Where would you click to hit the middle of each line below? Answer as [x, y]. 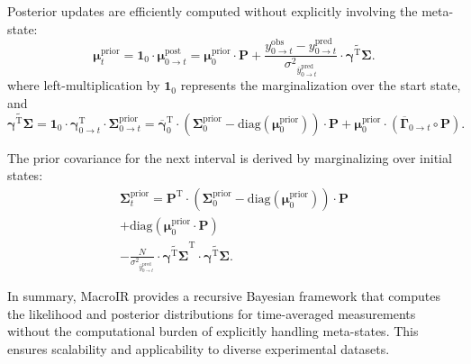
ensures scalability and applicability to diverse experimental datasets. [199, 349]
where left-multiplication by [84, 85]
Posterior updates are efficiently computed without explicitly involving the [213, 11]
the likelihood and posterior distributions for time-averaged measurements [212, 313]
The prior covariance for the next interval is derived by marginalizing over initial [230, 157]
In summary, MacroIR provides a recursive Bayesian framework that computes [224, 296]
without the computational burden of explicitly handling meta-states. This [213, 331]
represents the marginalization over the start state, [321, 85]
